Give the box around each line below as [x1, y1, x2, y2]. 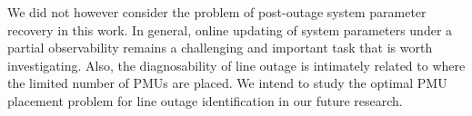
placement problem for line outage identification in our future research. [7, 91, 403, 110]
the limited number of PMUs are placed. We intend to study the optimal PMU [7, 73, 447, 92]
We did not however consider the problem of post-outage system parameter [7, 3, 427, 21]
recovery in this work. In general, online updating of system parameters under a [7, 20, 453, 39]
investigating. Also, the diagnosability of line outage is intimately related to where [7, 55, 466, 74]
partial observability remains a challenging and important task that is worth [7, 38, 433, 57]
